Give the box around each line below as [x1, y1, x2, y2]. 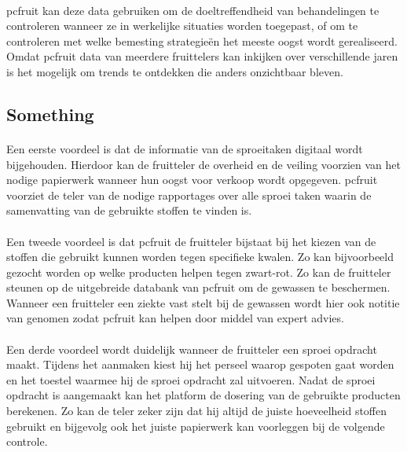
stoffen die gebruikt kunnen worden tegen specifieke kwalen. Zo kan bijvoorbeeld [6, 248, 394, 265]
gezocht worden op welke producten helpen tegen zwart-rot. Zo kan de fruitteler [6, 263, 391, 280]
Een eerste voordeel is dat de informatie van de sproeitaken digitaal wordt [6, 140, 363, 156]
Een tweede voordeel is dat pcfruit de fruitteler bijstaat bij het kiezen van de [6, 233, 376, 249]
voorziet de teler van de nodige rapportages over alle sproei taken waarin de [6, 186, 372, 203]
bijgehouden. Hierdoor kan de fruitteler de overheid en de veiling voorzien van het [6, 156, 401, 172]
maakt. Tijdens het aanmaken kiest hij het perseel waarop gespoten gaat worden [6, 356, 394, 373]
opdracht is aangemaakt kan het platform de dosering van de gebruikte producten [6, 387, 401, 403]
